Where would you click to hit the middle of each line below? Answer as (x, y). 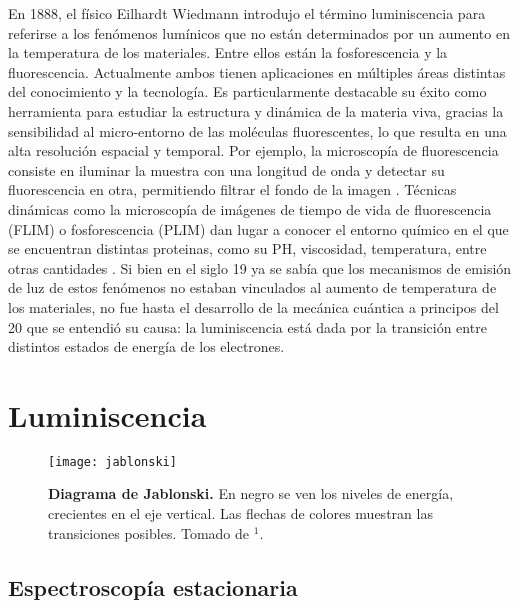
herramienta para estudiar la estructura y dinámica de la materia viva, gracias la (256, 110)
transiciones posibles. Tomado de (149, 532)
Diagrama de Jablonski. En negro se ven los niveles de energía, (251, 493)
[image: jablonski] (112, 461)
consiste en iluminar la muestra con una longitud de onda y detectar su (226, 169)
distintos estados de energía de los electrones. (146, 346)
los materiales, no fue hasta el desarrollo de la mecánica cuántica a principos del (253, 306)
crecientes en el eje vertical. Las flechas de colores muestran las (240, 513)
